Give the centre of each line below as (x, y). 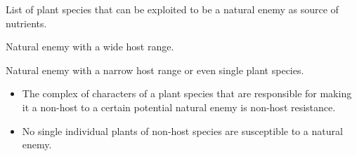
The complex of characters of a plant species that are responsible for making (187, 93)
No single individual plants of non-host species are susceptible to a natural (182, 130)
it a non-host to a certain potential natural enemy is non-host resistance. (179, 107)
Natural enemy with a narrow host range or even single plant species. (155, 70)
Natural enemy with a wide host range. (90, 47)
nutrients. (26, 23)
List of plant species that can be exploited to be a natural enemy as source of (172, 9)
